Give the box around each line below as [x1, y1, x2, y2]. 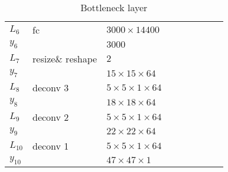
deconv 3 [32, 81, 69, 95]
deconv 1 [32, 138, 69, 153]
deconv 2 [32, 110, 69, 124]
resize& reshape [32, 52, 97, 66]
